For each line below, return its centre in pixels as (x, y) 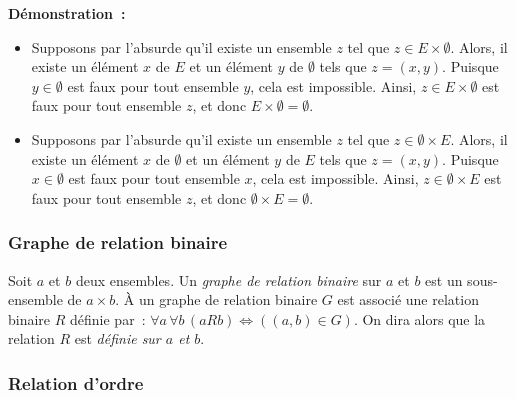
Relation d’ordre (76, 382)
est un (444, 279)
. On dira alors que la (419, 318)
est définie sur (117, 338)
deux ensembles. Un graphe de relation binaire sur (228, 279)
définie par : (108, 318)
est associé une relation (408, 299)
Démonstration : (67, 13)
